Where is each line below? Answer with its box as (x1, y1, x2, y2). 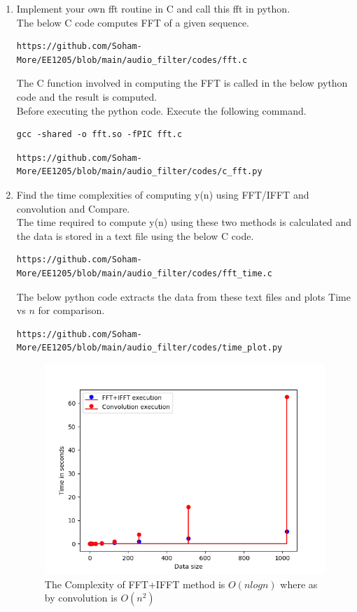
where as (280, 576, 318, 591)
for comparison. (38, 303, 105, 318)
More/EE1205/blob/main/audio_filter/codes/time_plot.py (16, 343, 283, 353)
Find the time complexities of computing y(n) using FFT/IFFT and (16, 187, 309, 201)
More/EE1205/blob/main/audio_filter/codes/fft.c (16, 55, 248, 65)
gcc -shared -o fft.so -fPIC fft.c (16, 129, 183, 140)
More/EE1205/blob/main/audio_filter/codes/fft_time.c (16, 268, 272, 278)
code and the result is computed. (16, 89, 157, 104)
